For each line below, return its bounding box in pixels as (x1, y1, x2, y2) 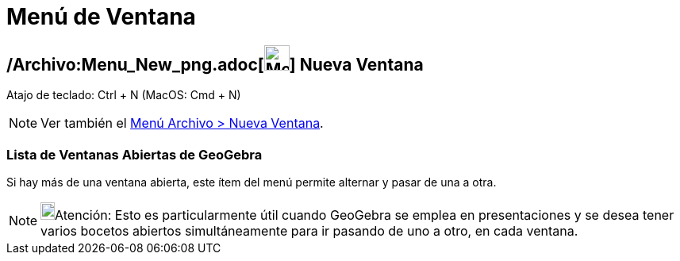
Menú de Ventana (6, 3, 196, 30)
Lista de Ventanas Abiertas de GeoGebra (6, 146, 263, 163)
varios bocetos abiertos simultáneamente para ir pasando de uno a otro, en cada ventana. (40, 222, 578, 239)
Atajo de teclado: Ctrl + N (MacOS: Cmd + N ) (6, 88, 241, 102)
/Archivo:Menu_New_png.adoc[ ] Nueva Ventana (6, 54, 424, 75)
